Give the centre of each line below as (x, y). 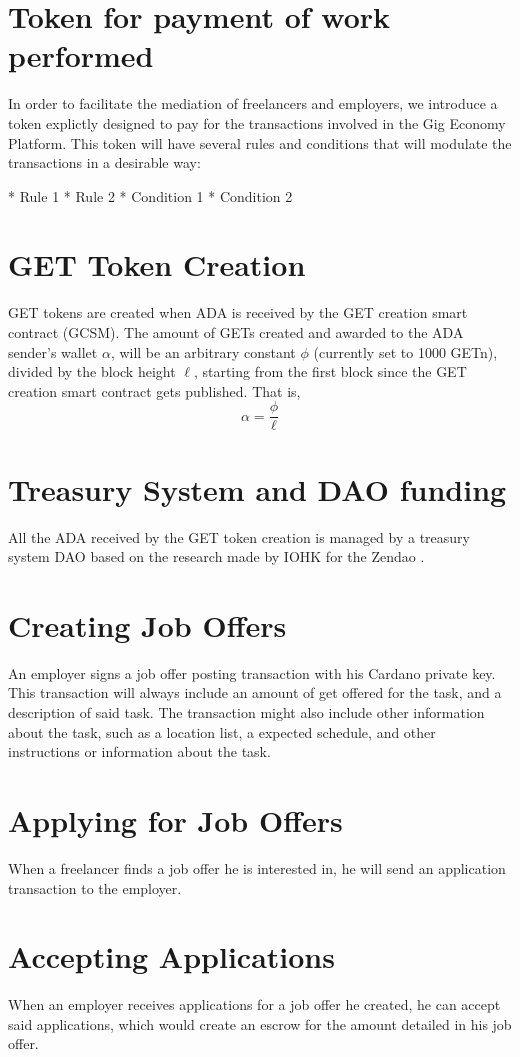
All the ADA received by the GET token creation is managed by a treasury (239, 536)
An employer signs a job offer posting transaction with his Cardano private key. (252, 672)
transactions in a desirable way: (104, 162)
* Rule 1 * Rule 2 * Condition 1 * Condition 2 (150, 195)
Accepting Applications (171, 956)
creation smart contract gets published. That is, (154, 390)
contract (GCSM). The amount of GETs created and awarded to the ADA (236, 332)
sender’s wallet (53, 351)
